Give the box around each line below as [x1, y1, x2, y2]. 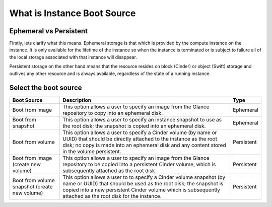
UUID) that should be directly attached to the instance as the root [62, 135, 218, 142]
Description [62, 96, 92, 103]
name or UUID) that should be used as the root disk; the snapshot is [62, 180, 224, 187]
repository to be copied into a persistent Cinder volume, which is [62, 161, 216, 168]
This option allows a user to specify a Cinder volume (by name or [62, 129, 217, 136]
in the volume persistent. [62, 148, 121, 155]
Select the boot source [9, 84, 83, 92]
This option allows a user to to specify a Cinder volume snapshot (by [62, 174, 226, 181]
